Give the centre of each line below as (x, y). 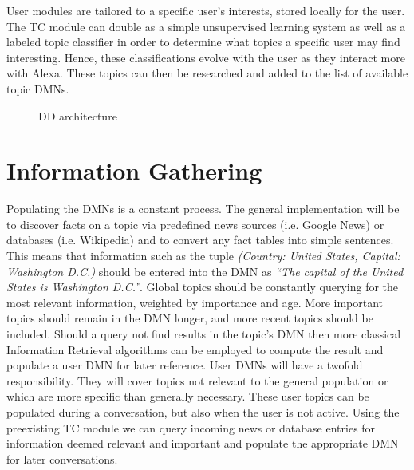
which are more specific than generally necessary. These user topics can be (188, 396)
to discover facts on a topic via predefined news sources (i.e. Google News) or (195, 224)
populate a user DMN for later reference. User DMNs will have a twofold (185, 365)
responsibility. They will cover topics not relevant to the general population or (197, 380)
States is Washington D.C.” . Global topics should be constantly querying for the (203, 287)
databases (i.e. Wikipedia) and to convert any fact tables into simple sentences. (200, 240)
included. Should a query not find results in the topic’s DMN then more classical (204, 334)
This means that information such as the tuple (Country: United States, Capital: (203, 256)
